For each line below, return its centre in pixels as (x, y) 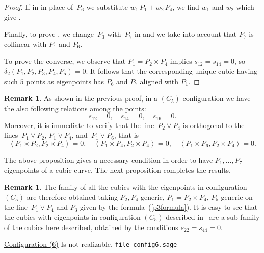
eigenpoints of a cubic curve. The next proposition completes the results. (117, 170)
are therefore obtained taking (72, 197)
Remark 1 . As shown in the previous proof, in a (81, 98)
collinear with (25, 44)
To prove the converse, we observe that (65, 61)
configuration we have (217, 98)
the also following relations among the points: (75, 108)
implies (181, 61)
